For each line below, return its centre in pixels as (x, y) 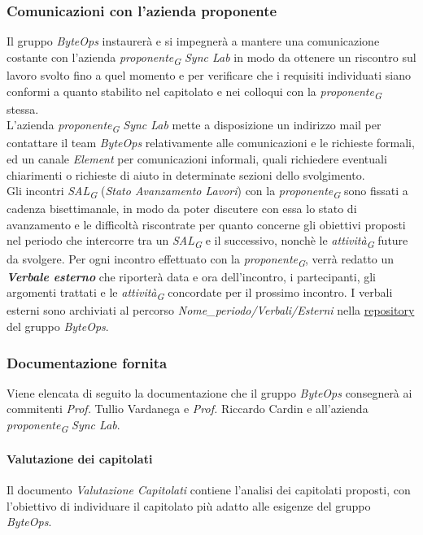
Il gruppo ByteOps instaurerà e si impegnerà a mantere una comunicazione (193, 41)
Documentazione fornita (87, 362)
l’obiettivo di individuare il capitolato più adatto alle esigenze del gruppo (189, 505)
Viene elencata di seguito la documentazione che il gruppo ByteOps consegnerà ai (209, 392)
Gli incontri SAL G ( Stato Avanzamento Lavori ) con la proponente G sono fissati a (207, 191)
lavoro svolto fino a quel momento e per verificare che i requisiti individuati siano (209, 74)
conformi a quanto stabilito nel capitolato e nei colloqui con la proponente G (194, 92)
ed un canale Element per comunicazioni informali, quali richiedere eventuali (197, 158)
